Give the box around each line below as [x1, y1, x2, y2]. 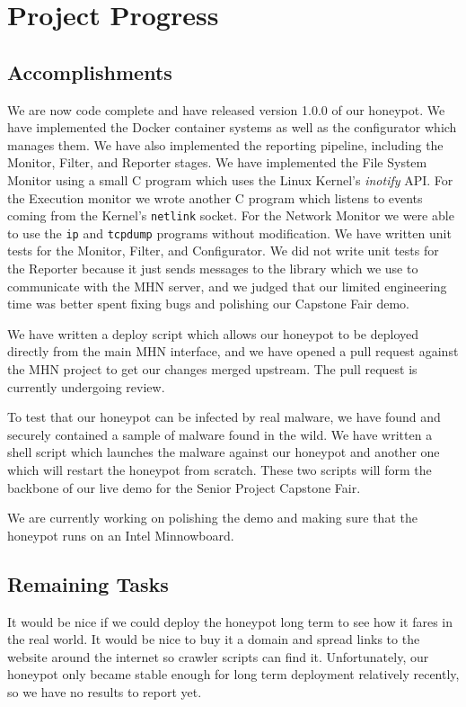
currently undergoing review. [7, 377, 165, 396]
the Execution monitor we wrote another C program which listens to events [7, 188, 423, 207]
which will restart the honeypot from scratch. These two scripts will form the [7, 460, 432, 479]
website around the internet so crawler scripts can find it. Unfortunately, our [7, 647, 429, 666]
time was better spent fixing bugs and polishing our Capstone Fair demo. [7, 294, 409, 313]
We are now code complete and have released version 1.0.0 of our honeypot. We [7, 100, 445, 119]
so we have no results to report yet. [7, 682, 202, 701]
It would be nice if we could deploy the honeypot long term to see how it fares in [7, 612, 453, 631]
